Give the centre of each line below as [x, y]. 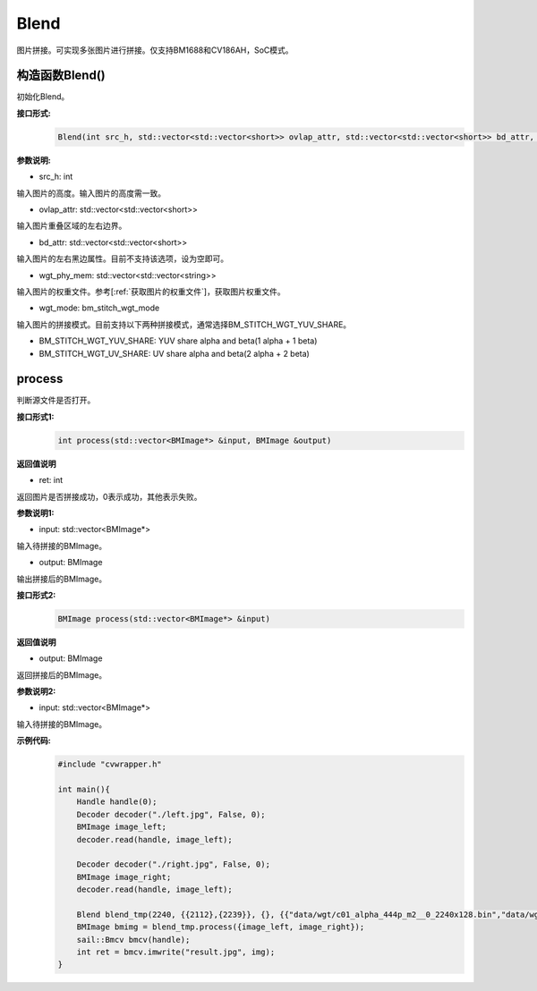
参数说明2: [36, 691]
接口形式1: [35, 417]
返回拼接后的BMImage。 [62, 674]
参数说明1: [35, 512]
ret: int [51, 480]
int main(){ [84, 789]
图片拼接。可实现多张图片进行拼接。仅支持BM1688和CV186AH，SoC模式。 [155, 50]
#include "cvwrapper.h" [110, 764]
